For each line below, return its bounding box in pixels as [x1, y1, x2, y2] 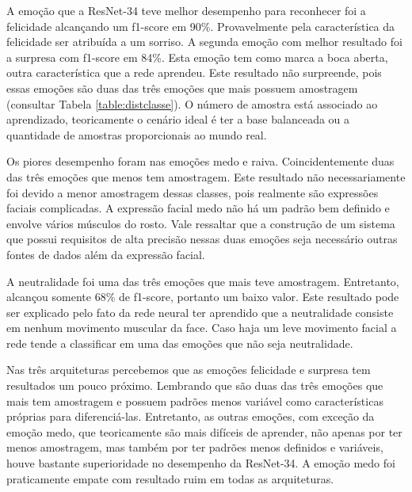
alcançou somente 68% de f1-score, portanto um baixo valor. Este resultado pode [6, 288, 399, 305]
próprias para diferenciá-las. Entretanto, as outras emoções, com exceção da [6, 408, 375, 425]
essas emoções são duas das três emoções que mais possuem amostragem [6, 79, 358, 96]
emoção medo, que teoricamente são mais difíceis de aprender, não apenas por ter [6, 423, 402, 440]
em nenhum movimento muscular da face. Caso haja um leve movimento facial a [6, 319, 397, 336]
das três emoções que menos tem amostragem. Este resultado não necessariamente [6, 168, 406, 185]
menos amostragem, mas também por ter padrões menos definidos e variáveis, [6, 439, 383, 456]
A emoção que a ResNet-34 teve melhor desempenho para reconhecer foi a [6, 2, 366, 18]
